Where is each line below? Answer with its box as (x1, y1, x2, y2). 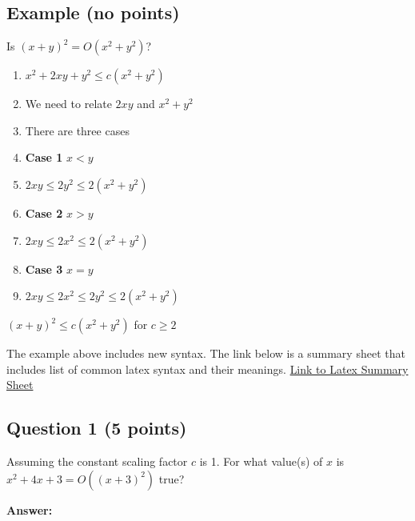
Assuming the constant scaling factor (6, 453, 188, 470)
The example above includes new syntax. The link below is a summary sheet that (6, 345, 405, 362)
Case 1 (25, 149, 63, 166)
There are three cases (25, 122, 130, 138)
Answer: (6, 501, 53, 518)
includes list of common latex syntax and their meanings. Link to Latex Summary (6, 360, 409, 377)
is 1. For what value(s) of (199, 453, 323, 470)
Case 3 (25, 260, 63, 277)
